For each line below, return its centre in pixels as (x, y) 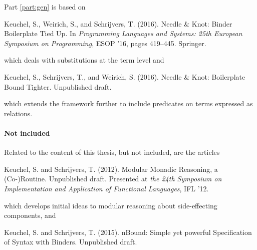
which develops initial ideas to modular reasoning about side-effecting (111, 205)
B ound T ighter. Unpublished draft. (58, 86)
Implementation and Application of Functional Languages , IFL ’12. (106, 188)
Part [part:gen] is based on (45, 7)
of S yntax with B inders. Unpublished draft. (71, 242)
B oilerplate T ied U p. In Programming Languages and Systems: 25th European (123, 33)
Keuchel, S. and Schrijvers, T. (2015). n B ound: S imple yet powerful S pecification (128, 232)
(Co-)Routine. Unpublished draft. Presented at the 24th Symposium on (113, 179)
